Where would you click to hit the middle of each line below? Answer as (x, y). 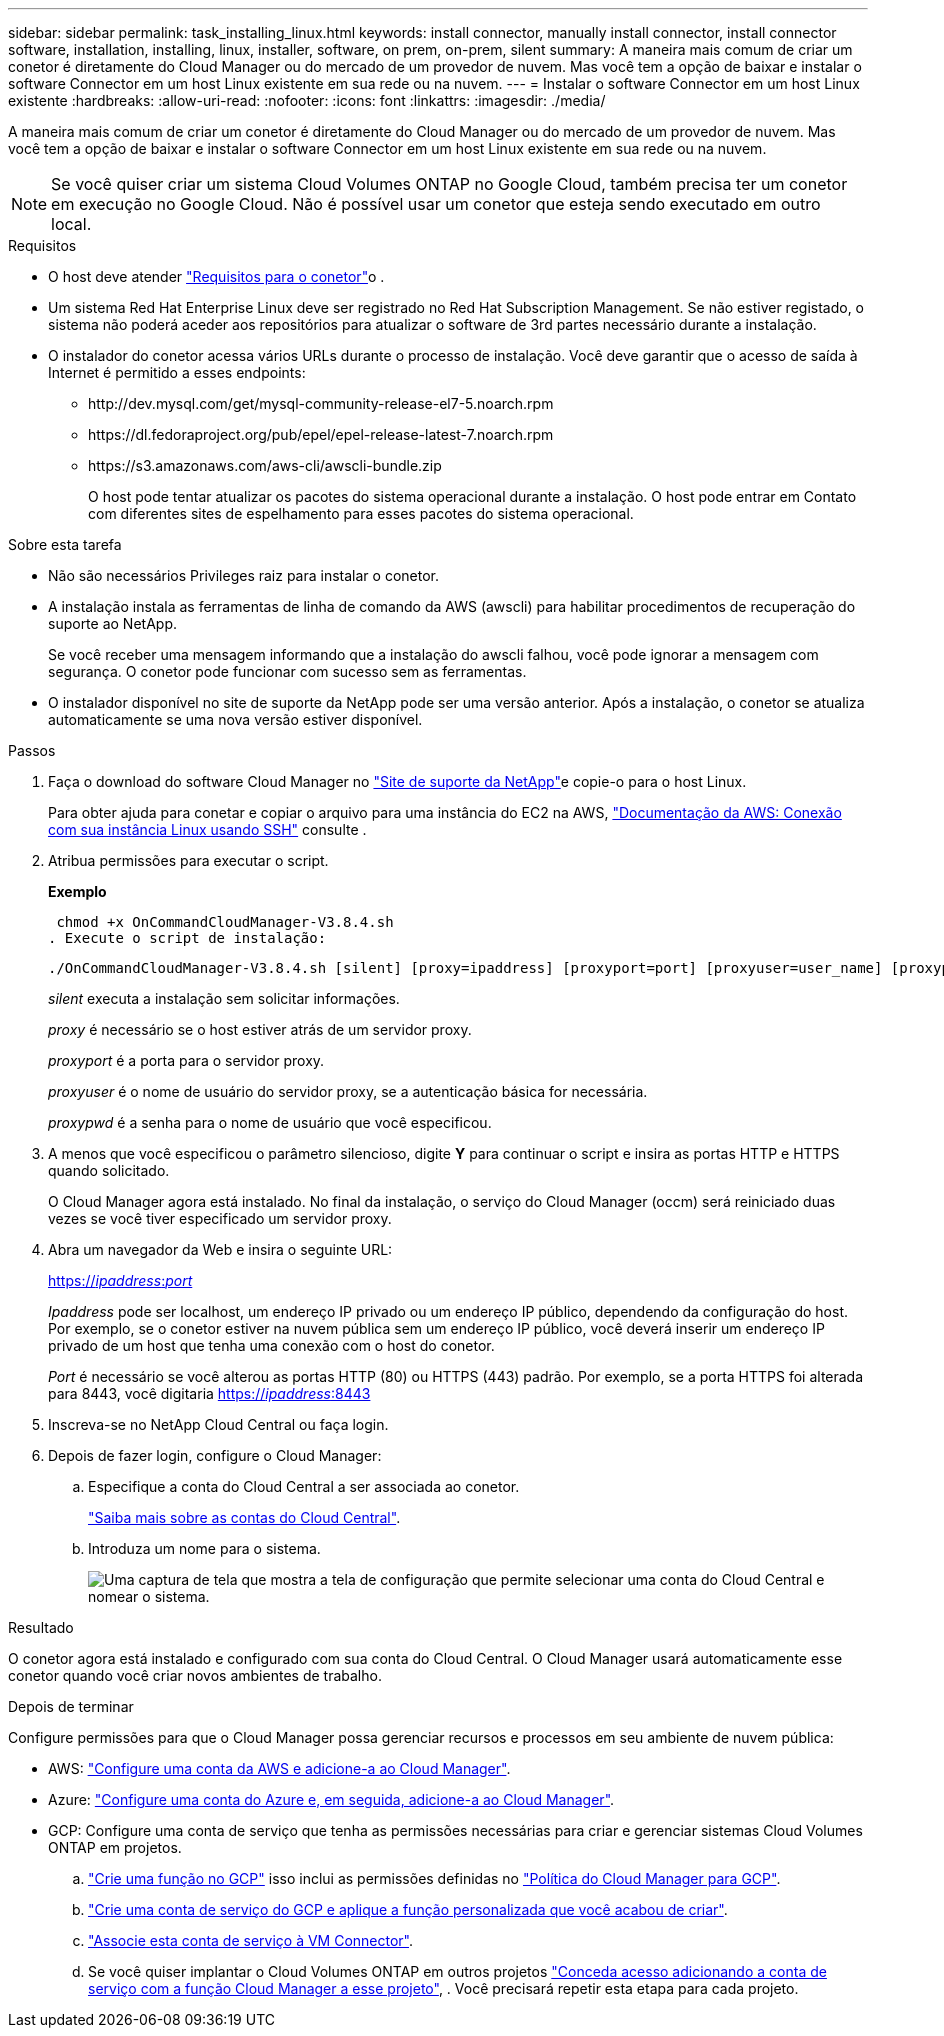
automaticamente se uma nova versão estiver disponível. (235, 719)
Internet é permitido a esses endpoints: (177, 372)
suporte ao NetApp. (112, 623)
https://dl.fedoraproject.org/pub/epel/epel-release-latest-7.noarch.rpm (321, 434)
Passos (32, 750)
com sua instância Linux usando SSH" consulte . (207, 829)
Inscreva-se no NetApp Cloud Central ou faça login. (218, 1424)
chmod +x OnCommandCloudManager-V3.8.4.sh (225, 922)
